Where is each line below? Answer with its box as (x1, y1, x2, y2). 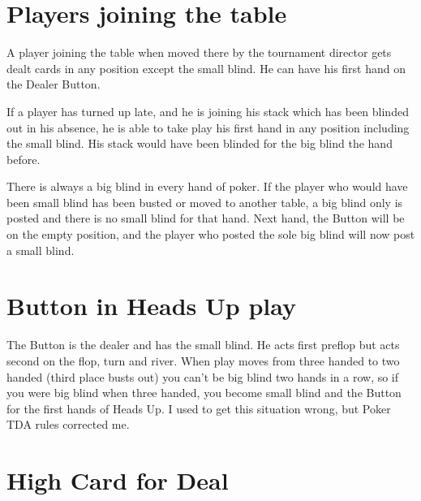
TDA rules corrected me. (6, 416, 130, 433)
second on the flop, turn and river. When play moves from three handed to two (6, 352, 400, 369)
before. (6, 150, 41, 167)
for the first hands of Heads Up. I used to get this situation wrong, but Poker (6, 400, 391, 417)
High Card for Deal (6, 464, 229, 497)
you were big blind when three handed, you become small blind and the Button (6, 384, 402, 401)
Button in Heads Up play (6, 289, 297, 322)
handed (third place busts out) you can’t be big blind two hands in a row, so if (6, 368, 399, 385)
